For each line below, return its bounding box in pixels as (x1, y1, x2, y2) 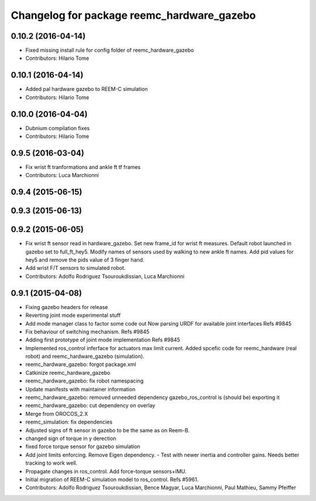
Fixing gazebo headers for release (25, 303, 108, 310)
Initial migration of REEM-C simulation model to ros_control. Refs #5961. (25, 476, 199, 483)
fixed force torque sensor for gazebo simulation (25, 443, 140, 450)
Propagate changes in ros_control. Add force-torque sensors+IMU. (25, 468, 187, 475)
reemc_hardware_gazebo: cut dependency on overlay (25, 402, 156, 409)
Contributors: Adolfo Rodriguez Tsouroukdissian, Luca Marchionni (25, 273, 184, 280)
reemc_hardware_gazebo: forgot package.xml (25, 361, 137, 368)
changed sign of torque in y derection (25, 435, 116, 442)
